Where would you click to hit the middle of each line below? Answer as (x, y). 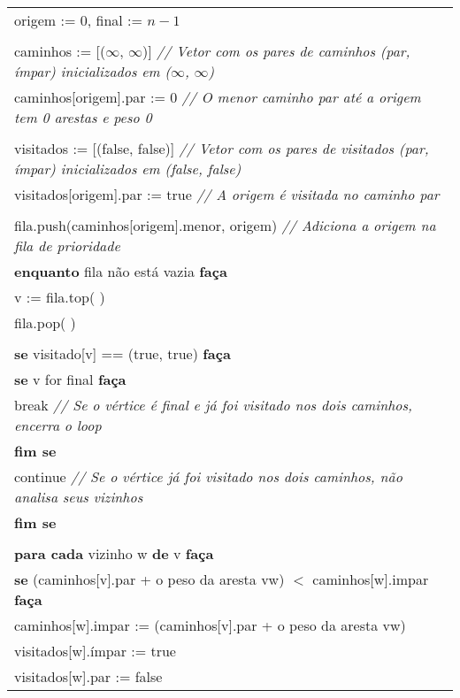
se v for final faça (70, 379)
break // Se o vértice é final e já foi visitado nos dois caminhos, (213, 405)
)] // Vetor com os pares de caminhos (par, (276, 51)
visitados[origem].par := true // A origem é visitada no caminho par (227, 194)
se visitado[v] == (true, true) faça (123, 353)
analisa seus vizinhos (79, 497)
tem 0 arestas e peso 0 (83, 117)
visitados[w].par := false (88, 676)
